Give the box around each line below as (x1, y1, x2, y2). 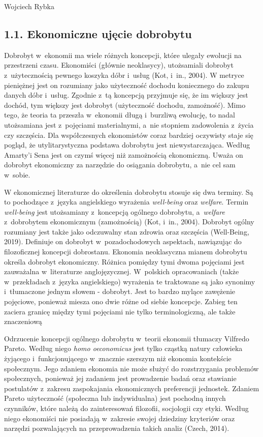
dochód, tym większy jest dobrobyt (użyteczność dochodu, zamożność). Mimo (4, 99, 246, 110)
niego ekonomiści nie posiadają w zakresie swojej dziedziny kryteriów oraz (4, 413, 235, 423)
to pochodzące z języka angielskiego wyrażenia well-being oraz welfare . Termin (4, 196, 249, 207)
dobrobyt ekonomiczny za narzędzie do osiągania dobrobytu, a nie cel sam (4, 159, 236, 170)
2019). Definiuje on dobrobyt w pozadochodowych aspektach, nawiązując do (4, 236, 242, 247)
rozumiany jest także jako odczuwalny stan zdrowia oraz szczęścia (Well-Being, (4, 226, 249, 237)
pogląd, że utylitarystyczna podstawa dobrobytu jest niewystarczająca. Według (4, 139, 250, 150)
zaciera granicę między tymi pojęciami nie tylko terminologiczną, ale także (4, 306, 236, 316)
